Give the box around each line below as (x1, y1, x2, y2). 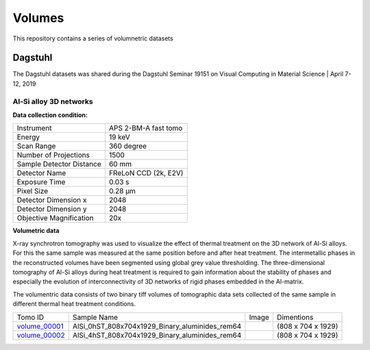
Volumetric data (12, 227, 60, 235)
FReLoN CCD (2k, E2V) (108, 168, 184, 178)
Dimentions (276, 312, 314, 322)
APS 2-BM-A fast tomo (108, 123, 183, 133)
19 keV (108, 132, 130, 142)
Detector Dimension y (16, 204, 87, 214)
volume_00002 (16, 330, 65, 340)
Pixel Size (16, 186, 48, 196)
